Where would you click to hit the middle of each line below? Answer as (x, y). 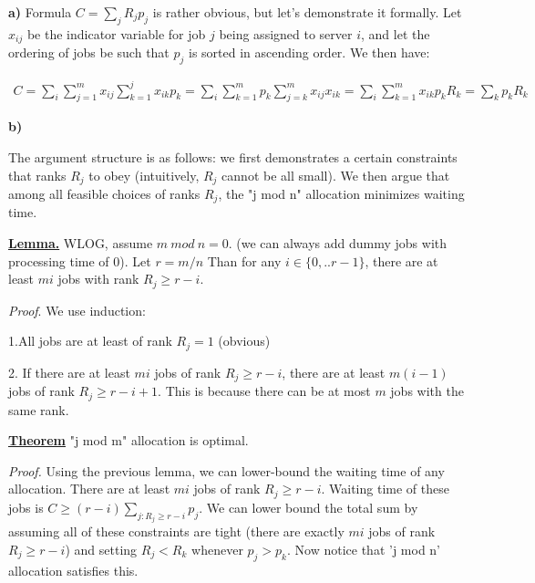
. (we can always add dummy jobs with (338, 243)
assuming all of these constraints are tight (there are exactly (176, 531)
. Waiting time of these (385, 489)
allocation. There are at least (89, 489)
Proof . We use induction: (77, 310)
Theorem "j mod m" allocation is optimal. (129, 440)
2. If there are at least (69, 372)
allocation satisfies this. (73, 570)
